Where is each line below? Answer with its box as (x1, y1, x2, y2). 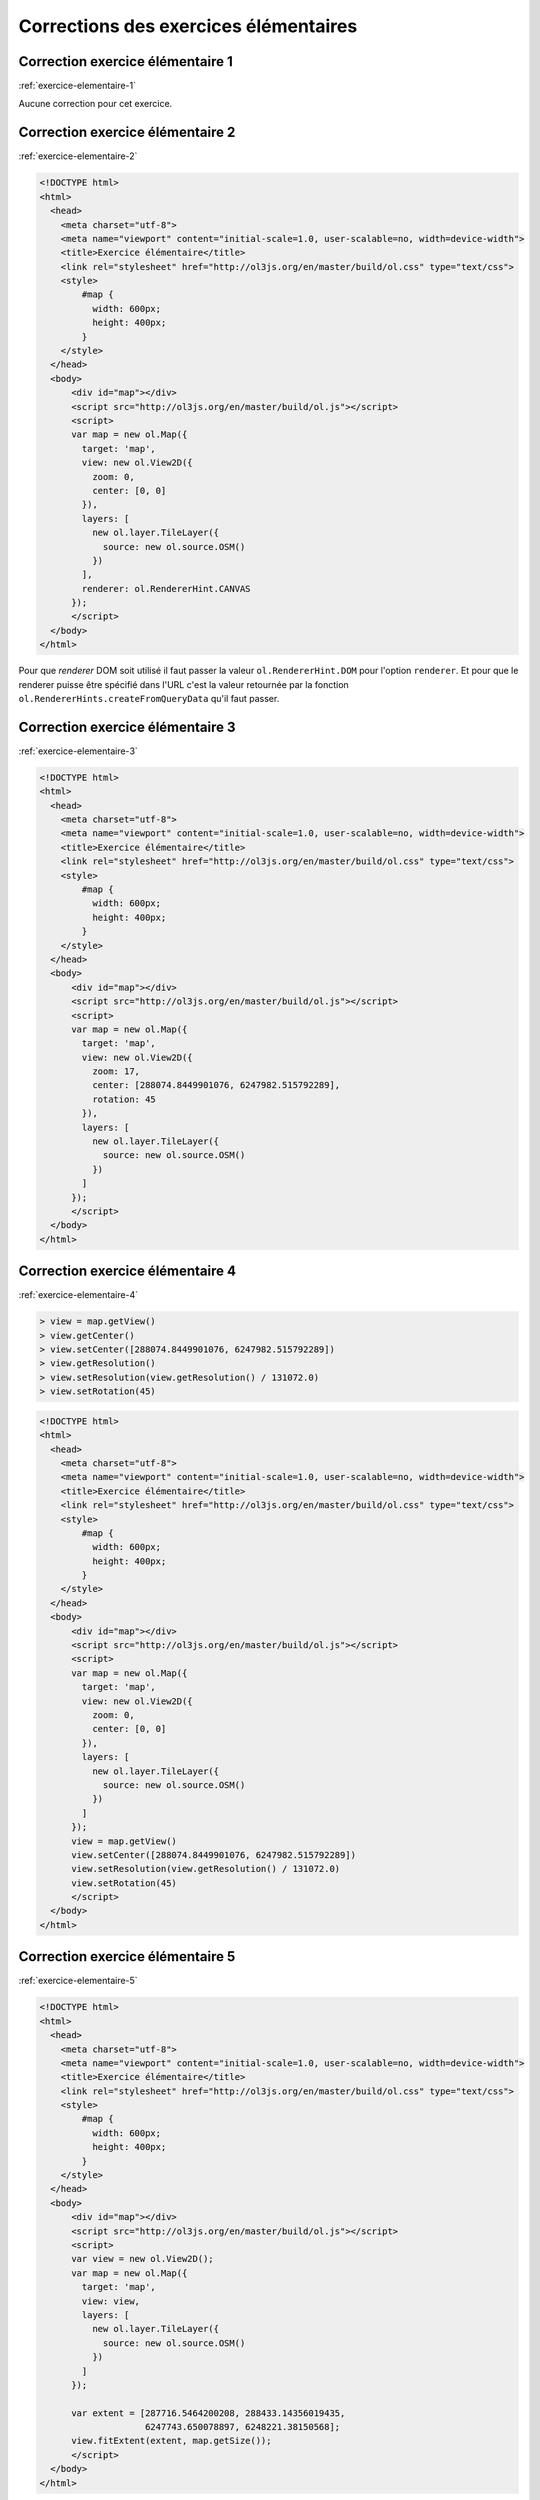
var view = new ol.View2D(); (71, 2253, 214, 2265)
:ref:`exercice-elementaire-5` (18, 1975, 139, 1987)
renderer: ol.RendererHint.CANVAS (81, 583, 251, 594)
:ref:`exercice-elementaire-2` (18, 150, 138, 162)
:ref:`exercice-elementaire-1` (18, 80, 137, 92)
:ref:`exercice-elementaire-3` (18, 745, 139, 757)
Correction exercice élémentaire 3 (18, 718, 236, 735)
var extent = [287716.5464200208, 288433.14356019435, (71, 2407, 346, 2419)
